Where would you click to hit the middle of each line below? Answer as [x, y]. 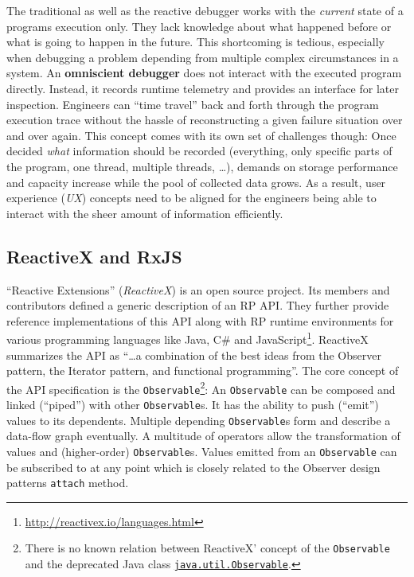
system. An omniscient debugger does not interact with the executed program [204, 73]
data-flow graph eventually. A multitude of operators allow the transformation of [203, 436]
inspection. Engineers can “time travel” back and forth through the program [193, 104]
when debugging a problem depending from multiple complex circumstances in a [203, 57]
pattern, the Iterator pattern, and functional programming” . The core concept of [203, 370]
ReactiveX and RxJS [94, 256]
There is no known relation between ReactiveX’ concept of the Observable [207, 548]
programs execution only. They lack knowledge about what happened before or [199, 26]
